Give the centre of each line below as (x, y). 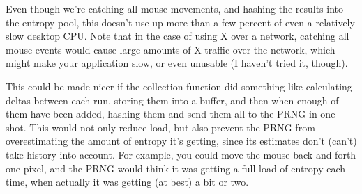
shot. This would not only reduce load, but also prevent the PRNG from (160, 127)
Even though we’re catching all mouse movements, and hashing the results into (175, 8)
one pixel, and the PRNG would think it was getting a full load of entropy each (176, 168)
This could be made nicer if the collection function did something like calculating (179, 86)
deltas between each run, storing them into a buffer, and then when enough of (172, 100)
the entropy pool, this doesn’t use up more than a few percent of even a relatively (180, 22)
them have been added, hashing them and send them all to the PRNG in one (171, 114)
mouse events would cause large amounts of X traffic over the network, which (171, 49)
